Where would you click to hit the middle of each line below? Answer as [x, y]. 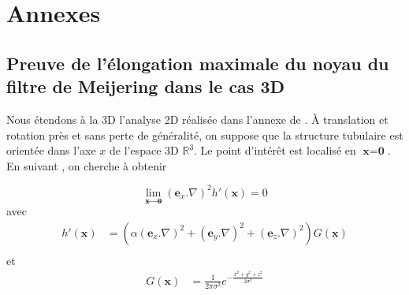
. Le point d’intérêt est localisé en [275, 150]
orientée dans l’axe [51, 150]
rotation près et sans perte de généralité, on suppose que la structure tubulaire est [205, 134]
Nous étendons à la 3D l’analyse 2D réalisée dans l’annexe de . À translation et [197, 119]
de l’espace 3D [144, 150]
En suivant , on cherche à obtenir [87, 165]
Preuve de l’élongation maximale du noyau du [198, 63]
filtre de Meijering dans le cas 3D [146, 86]
